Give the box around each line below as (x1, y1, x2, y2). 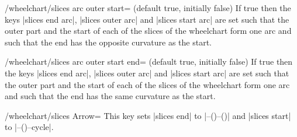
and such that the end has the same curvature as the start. (5, 90, 216, 102)
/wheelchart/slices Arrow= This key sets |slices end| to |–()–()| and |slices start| (5, 109, 291, 121)
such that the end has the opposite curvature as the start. (5, 36, 212, 48)
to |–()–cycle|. (5, 121, 54, 133)
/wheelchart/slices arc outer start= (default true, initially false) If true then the (5, 2, 291, 13)
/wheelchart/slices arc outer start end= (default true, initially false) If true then (5, 55, 293, 68)
